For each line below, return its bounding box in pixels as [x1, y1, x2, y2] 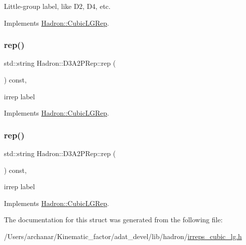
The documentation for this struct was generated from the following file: [4, 214, 223, 225]
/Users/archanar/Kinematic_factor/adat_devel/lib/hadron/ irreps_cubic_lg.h [4, 231, 242, 241]
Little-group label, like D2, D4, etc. [4, 1, 111, 11]
